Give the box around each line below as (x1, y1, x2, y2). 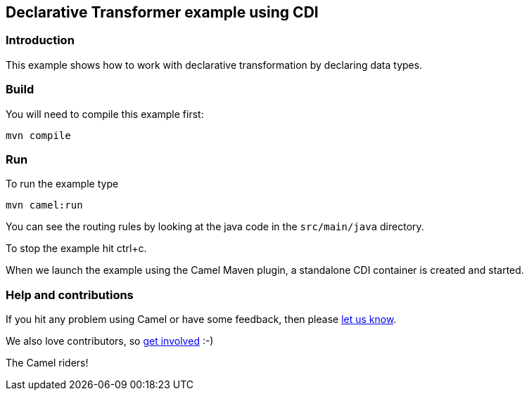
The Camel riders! (6, 357, 89, 369)
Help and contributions (6, 287, 134, 302)
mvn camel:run (6, 199, 83, 211)
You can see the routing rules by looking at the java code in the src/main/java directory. (6, 220, 424, 233)
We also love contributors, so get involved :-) (6, 335, 214, 348)
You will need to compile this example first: (6, 107, 204, 120)
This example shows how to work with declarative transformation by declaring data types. (6, 58, 423, 71)
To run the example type (6, 178, 119, 190)
